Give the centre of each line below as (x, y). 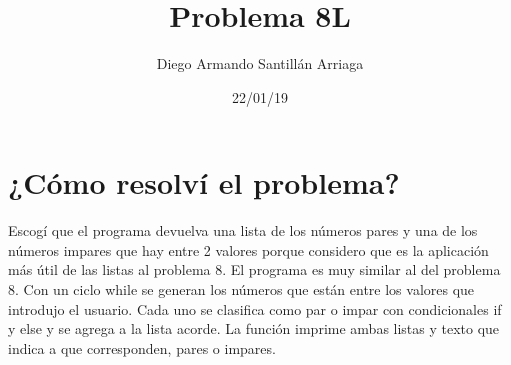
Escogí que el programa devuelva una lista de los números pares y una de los (243, 230)
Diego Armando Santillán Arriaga (260, 63)
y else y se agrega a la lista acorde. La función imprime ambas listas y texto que (254, 328)
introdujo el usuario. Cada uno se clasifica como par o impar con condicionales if (255, 308)
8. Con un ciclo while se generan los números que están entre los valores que (241, 289)
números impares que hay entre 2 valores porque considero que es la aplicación (248, 249)
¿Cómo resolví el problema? (204, 182)
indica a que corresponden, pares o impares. (142, 347)
